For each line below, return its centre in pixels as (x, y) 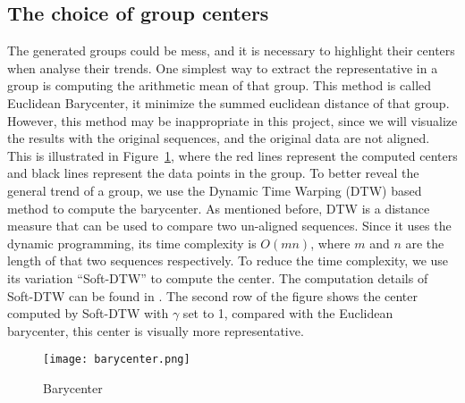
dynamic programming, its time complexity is (132, 243)
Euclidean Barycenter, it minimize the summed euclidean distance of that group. (228, 102)
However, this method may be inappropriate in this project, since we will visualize (232, 120)
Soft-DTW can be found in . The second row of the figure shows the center (213, 295)
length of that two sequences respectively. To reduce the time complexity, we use (228, 260)
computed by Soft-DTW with (88, 313)
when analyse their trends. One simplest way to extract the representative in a (223, 67)
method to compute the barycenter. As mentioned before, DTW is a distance (219, 208)
